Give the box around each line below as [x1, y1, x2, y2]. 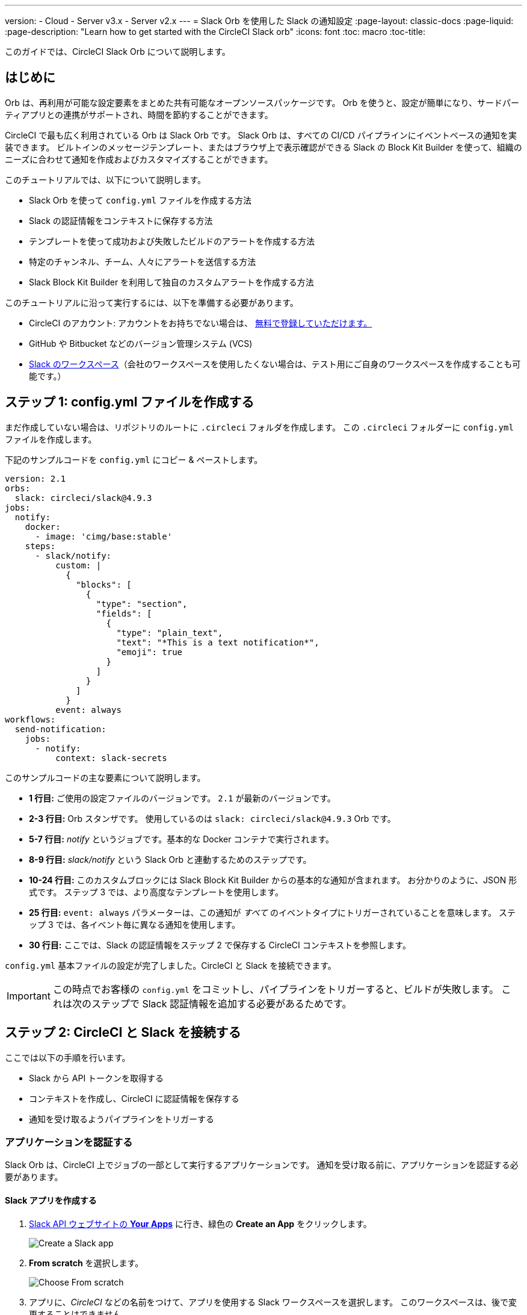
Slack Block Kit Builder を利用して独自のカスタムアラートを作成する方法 [29, 276, 314, 287]
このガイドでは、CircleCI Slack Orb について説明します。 [5, 46, 230, 57]
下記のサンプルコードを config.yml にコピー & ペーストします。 [5, 454, 263, 465]
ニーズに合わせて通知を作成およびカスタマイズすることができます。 [5, 154, 273, 164]
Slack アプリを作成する [5, 1195, 97, 1205]
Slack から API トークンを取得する [29, 1072, 164, 1083]
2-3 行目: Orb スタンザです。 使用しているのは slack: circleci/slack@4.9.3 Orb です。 [29, 813, 396, 824]
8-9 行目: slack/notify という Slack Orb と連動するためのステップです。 [29, 854, 312, 865]
